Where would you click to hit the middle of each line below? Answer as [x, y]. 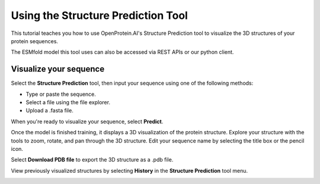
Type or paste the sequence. [61, 94]
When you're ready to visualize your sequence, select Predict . [87, 121]
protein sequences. [35, 41]
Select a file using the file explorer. [68, 102]
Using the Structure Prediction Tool [99, 15]
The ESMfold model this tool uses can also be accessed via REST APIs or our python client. [122, 52]
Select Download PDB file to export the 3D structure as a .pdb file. [92, 160]
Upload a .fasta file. [49, 111]
